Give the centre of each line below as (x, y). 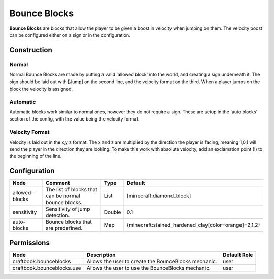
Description (101, 255)
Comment (58, 183)
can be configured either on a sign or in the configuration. (70, 35)
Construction (31, 50)
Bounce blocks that (69, 222)
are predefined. (64, 228)
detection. (58, 215)
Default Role (238, 255)
